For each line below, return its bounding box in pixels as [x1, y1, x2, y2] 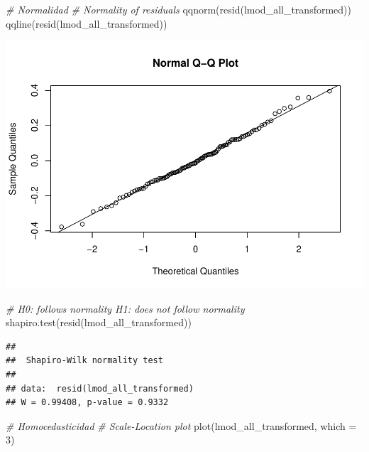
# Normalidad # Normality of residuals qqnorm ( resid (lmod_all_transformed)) [6, 2, 351, 16]
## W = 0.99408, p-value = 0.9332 [6, 397, 169, 408]
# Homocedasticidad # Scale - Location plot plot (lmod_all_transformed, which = [6, 418, 357, 433]
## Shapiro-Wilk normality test [6, 355, 163, 366]
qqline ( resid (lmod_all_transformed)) [6, 16, 167, 31]
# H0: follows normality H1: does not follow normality [6, 301, 245, 316]
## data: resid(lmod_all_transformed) [6, 383, 194, 394]
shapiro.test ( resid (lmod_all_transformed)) [6, 315, 192, 330]
